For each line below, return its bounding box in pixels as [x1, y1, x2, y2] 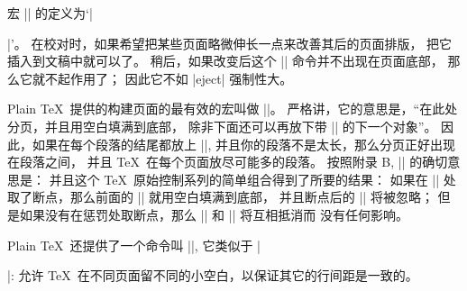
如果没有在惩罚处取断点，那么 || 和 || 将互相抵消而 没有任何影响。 [19, 205, 408, 223]
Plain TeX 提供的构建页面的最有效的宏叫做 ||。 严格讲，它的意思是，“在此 [7, 99, 445, 118]
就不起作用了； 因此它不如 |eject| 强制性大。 [32, 68, 293, 87]
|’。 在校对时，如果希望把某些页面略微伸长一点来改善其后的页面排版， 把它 [7, 33, 453, 52]
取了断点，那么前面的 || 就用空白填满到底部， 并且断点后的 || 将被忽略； [7, 187, 434, 206]
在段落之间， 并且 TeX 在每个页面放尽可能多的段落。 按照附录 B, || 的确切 [7, 152, 448, 171]
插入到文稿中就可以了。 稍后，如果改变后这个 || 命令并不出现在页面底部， [7, 51, 444, 70]
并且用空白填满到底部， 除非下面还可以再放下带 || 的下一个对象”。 [44, 116, 437, 135]
